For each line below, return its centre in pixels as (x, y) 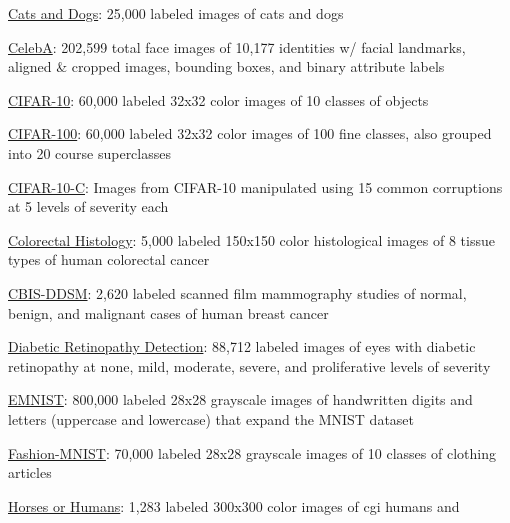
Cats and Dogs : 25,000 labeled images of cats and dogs (176, 13)
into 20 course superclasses (89, 152)
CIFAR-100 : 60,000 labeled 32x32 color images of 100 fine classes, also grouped (250, 133)
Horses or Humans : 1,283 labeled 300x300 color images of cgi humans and (234, 505)
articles (30, 472)
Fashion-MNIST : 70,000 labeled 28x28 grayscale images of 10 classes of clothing (252, 452)
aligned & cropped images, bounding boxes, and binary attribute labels (226, 66)
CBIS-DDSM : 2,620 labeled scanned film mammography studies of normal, (237, 292)
